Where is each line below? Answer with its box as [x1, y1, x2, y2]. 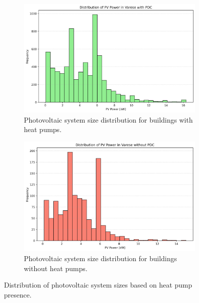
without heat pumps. [24, 263, 88, 273]
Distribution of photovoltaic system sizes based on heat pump [4, 280, 192, 290]
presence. [4, 289, 32, 300]
